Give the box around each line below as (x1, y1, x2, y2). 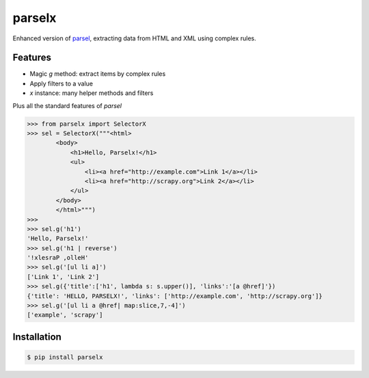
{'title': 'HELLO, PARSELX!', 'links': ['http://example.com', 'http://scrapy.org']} (27, 292, 323, 300)
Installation (12, 331, 61, 342)
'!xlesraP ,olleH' (27, 254, 89, 262)
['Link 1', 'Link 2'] (27, 273, 100, 280)
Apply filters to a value (29, 79, 94, 87)
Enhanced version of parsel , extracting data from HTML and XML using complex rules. (12, 34, 256, 42)
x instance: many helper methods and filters (29, 89, 154, 97)
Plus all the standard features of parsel (12, 101, 122, 109)
